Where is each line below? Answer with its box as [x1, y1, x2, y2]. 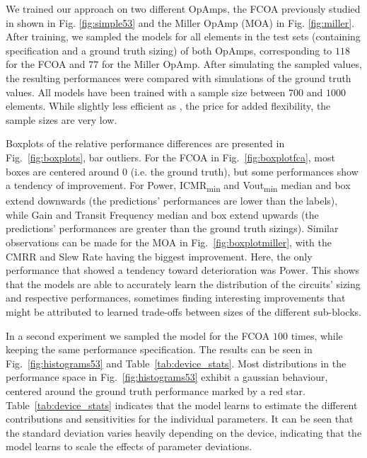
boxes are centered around [6, 164, 120, 178]
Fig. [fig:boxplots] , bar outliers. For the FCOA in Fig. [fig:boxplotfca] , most [6, 149, 335, 164]
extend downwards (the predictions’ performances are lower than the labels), [6, 193, 338, 208]
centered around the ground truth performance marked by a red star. [6, 383, 305, 398]
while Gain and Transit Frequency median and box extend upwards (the [6, 207, 319, 222]
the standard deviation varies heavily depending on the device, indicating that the [6, 425, 362, 440]
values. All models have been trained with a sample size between [6, 84, 286, 99]
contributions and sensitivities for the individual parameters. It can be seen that [6, 411, 354, 426]
